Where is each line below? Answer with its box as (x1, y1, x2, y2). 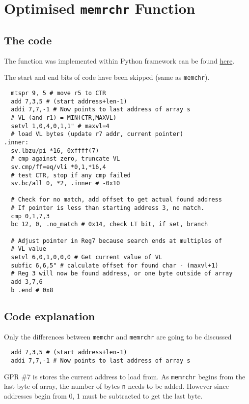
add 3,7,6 (11, 278, 43, 286)
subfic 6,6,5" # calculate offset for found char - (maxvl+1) (11, 262, 219, 269)
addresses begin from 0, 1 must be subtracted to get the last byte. (4, 390, 203, 401)
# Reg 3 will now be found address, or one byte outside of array (11, 270, 233, 277)
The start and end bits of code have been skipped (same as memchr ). (4, 72, 210, 82)
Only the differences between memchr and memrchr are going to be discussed (4, 331, 232, 341)
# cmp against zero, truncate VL (11, 155, 120, 163)
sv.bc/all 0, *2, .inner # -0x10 (11, 180, 120, 187)
